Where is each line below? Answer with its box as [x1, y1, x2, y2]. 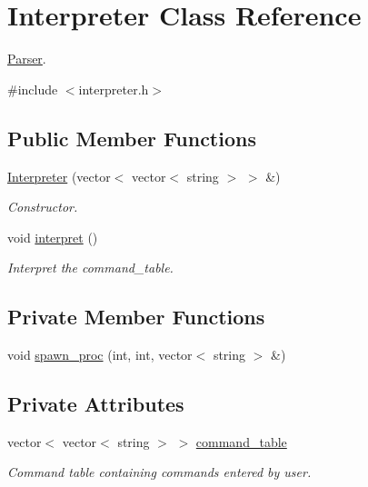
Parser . [7, 49, 46, 68]
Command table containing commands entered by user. [7, 462, 312, 482]
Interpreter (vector [7, 166, 111, 185]
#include [7, 79, 58, 98]
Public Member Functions [7, 124, 256, 152]
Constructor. [7, 197, 78, 216]
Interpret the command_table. [7, 258, 174, 277]
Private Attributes [7, 390, 184, 418]
